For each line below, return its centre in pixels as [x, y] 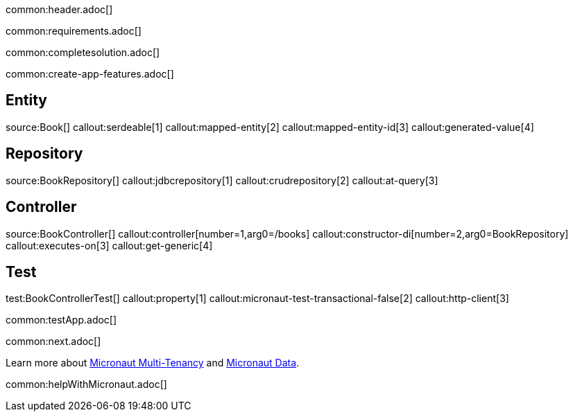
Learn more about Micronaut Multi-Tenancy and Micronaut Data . [153, 363]
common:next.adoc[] [53, 341]
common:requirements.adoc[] [74, 31]
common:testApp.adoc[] [61, 320]
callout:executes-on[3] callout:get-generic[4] [109, 245]
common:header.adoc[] [59, 9]
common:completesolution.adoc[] [83, 52]
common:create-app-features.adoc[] [90, 74]
